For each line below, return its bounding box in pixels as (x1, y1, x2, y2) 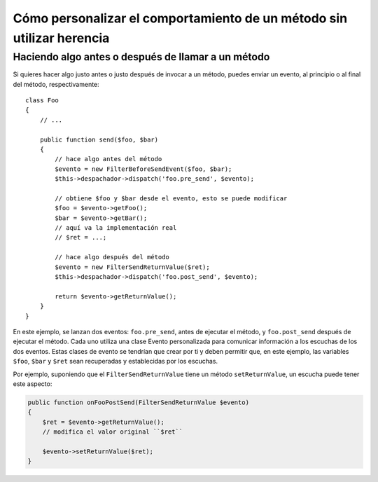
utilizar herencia (13, 30, 110, 46)
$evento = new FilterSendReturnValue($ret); (55, 263, 210, 271)
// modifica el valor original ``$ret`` (42, 428, 183, 436)
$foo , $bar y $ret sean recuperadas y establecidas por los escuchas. (13, 357, 218, 366)
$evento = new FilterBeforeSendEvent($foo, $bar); (55, 165, 232, 173)
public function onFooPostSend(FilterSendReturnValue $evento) (27, 398, 250, 406)
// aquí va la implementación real (55, 224, 177, 232)
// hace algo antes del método (55, 155, 162, 163)
